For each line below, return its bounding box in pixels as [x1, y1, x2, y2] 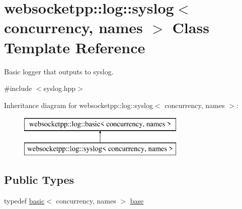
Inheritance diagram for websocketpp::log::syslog [4, 99, 153, 110]
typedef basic [4, 195, 45, 205]
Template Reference [4, 37, 145, 57]
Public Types [4, 171, 74, 187]
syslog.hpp [43, 83, 76, 93]
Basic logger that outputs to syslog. [4, 66, 114, 76]
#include [4, 83, 32, 93]
